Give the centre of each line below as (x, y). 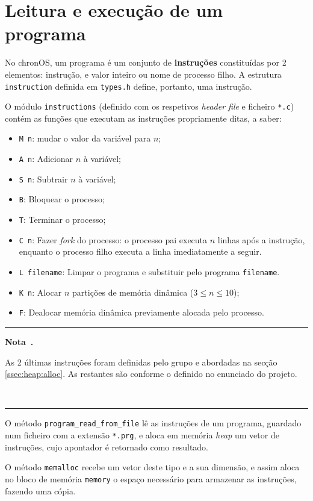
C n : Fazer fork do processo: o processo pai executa (113, 239)
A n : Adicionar (46, 159)
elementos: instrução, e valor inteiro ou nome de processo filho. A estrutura (143, 74)
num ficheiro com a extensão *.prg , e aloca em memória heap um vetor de (142, 434)
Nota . (19, 341)
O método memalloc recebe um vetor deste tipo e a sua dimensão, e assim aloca (152, 467)
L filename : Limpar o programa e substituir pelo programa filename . (149, 271)
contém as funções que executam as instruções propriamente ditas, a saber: (143, 118)
